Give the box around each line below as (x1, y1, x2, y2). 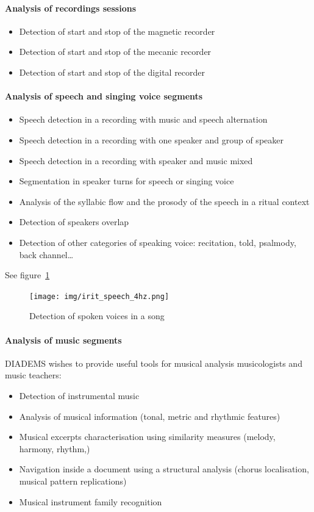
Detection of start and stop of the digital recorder (19, 65, 205, 78)
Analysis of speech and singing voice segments (5, 90, 203, 103)
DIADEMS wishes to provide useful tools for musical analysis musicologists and (5, 356, 302, 369)
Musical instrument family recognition (19, 495, 162, 508)
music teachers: (5, 369, 62, 381)
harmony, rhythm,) (19, 442, 90, 455)
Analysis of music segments (5, 333, 122, 346)
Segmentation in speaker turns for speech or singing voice (19, 175, 234, 187)
